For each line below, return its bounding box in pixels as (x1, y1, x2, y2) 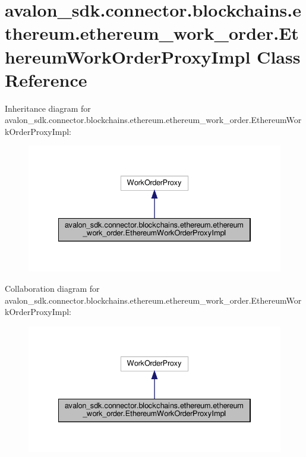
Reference (5, 67, 87, 92)
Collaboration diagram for (5, 282, 100, 295)
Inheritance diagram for (5, 102, 91, 114)
